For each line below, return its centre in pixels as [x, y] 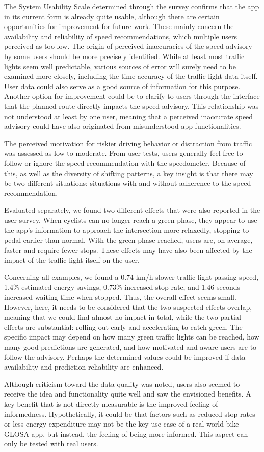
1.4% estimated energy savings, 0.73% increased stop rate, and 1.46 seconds [122, 287]
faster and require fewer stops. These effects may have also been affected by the [128, 250]
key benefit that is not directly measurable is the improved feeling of [111, 403]
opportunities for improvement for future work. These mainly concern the [119, 26]
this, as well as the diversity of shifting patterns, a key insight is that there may [129, 173]
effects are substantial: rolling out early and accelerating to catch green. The [123, 327]
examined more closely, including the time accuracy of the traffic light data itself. [131, 76]
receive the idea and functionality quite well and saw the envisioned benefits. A [128, 394]
